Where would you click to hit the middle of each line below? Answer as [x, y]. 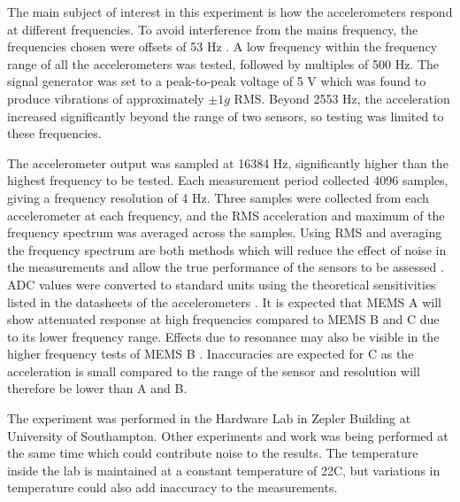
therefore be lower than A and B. [97, 388]
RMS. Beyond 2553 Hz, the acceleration [342, 98]
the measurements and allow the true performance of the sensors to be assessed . [226, 267]
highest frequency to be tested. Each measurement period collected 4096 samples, [228, 180]
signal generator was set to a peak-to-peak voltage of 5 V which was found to [217, 81]
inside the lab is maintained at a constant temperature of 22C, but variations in [224, 470]
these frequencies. [54, 133]
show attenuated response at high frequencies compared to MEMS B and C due [223, 319]
